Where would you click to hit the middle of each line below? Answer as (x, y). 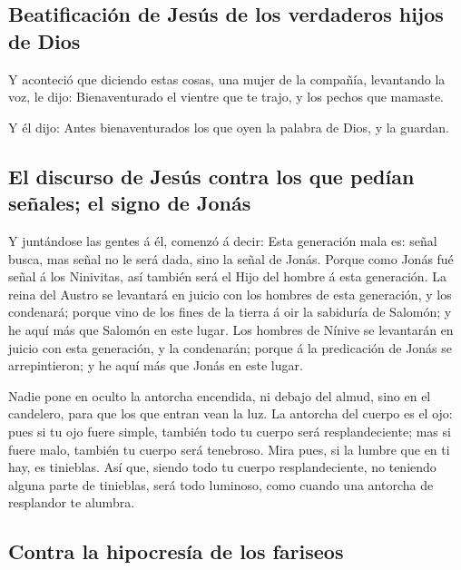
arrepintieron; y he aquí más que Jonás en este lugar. (156, 365)
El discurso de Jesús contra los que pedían (211, 176)
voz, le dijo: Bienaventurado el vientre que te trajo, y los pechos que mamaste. (226, 97)
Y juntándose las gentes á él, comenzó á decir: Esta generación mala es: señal (223, 240)
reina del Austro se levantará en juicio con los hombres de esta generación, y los (230, 294)
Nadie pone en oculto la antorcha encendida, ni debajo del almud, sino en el (220, 395)
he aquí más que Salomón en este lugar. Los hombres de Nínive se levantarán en (231, 329)
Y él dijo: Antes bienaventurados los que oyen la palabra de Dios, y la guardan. (229, 127)
